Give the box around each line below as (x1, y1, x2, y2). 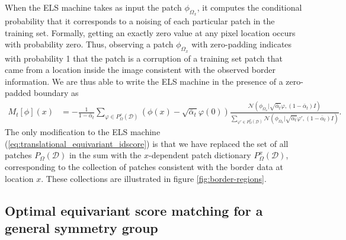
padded (5, 87, 31, 99)
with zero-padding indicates (191, 38, 292, 50)
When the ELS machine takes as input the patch (5, 1, 182, 13)
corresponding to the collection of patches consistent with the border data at (5, 161, 283, 173)
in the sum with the (69, 149, 142, 161)
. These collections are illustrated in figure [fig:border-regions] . (41, 172, 267, 184)
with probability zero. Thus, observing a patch (5, 38, 174, 50)
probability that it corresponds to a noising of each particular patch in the (5, 15, 275, 27)
